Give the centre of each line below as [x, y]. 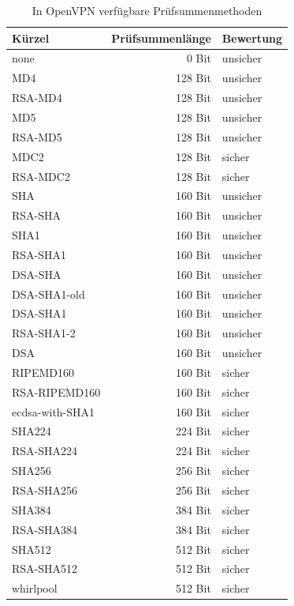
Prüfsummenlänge [161, 38]
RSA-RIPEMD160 [56, 391]
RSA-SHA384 [45, 529]
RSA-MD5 [37, 136]
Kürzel [31, 38]
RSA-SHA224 [45, 451]
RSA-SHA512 [45, 568]
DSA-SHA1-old [48, 294]
